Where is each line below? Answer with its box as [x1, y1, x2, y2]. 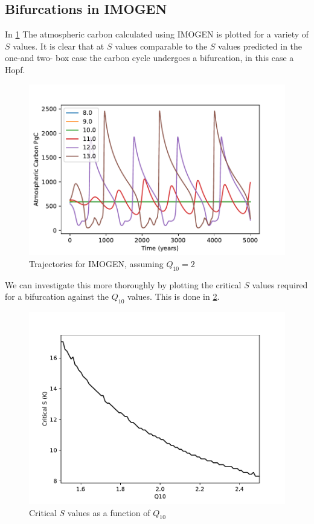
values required [252, 278, 308, 291]
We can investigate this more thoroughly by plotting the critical [5, 278, 242, 291]
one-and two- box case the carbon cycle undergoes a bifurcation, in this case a [5, 51, 294, 64]
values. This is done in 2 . [127, 290, 220, 303]
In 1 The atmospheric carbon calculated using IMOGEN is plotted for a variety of [5, 28, 309, 40]
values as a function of [67, 506, 150, 519]
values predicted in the [218, 39, 303, 52]
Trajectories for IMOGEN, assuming [29, 257, 164, 270]
